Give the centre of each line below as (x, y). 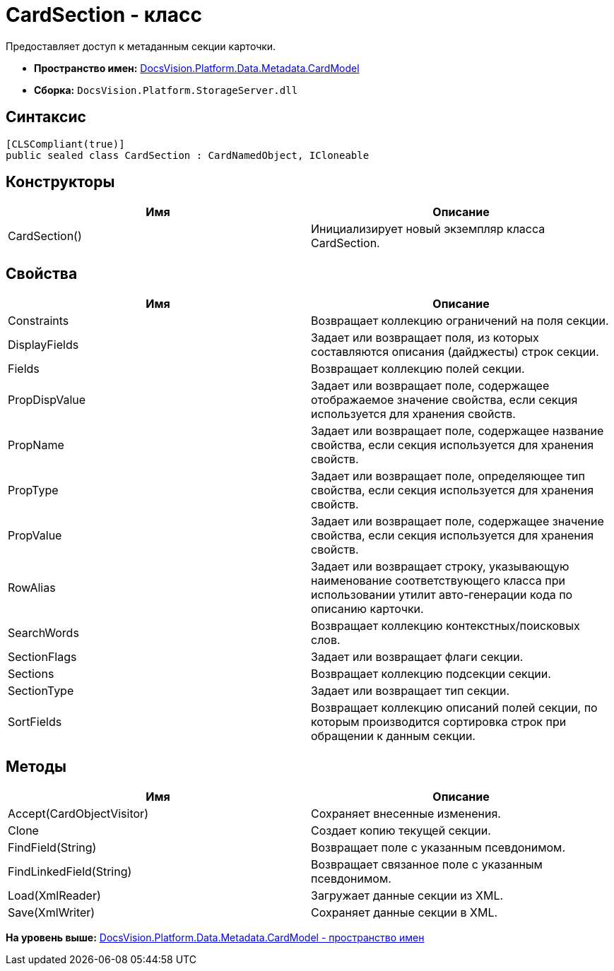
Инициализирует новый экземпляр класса (428, 229)
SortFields (35, 722)
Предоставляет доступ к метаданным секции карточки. (141, 46)
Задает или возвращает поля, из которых (425, 338)
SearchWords (43, 633)
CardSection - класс (104, 15)
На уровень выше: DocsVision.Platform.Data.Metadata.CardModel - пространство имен (215, 938)
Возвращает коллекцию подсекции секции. (431, 674)
